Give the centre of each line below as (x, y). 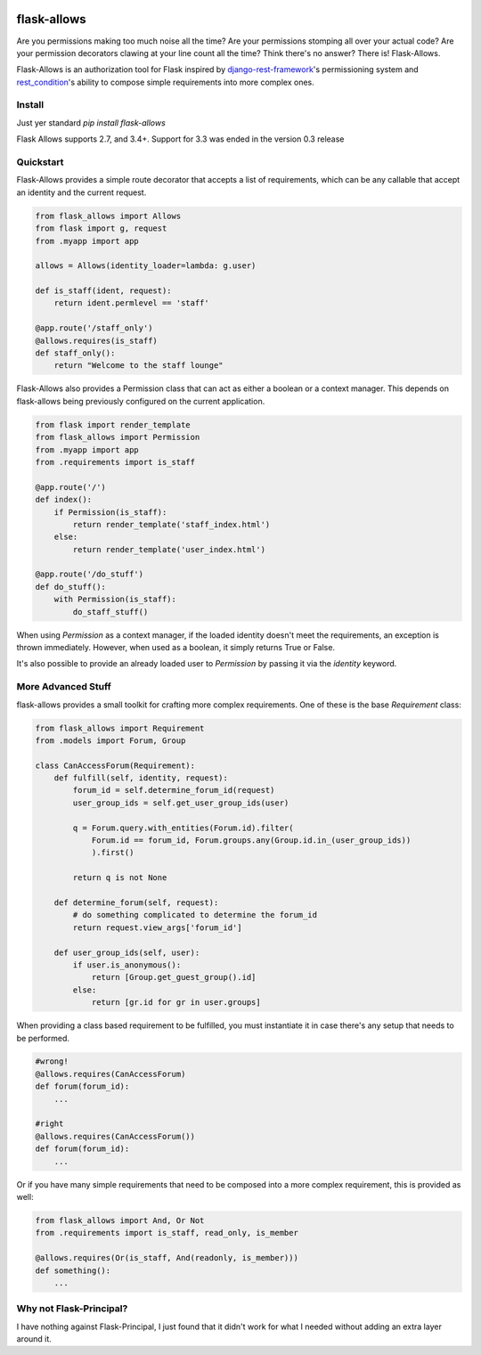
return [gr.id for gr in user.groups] (176, 1003)
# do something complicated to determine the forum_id (195, 915)
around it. (34, 1339)
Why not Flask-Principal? (72, 1309)
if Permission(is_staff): (110, 512)
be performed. (43, 1038)
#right (49, 1124)
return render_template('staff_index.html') (171, 524)
